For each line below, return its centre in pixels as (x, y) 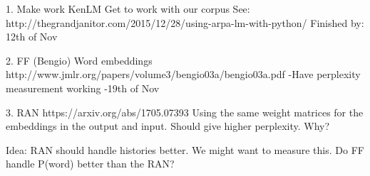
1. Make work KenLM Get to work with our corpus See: (128, 9)
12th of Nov (32, 37)
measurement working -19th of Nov (83, 88)
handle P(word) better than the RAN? (90, 164)
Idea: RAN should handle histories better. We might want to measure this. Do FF (185, 149)
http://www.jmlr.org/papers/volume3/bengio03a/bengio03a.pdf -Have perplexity (183, 74)
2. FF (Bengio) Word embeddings (79, 60)
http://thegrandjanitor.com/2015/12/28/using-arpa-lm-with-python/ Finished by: (185, 22)
